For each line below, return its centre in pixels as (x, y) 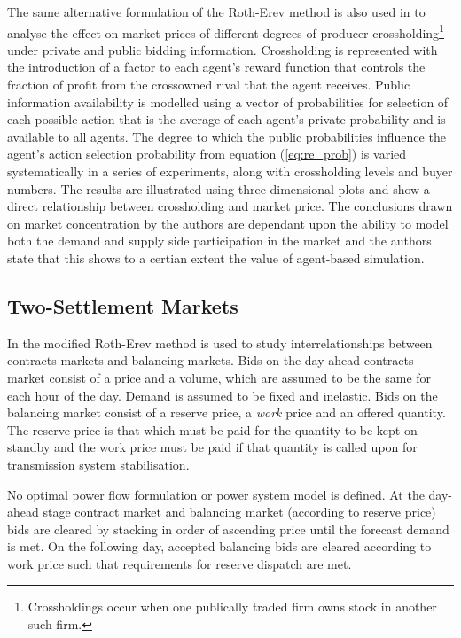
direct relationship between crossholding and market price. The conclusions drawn (230, 206)
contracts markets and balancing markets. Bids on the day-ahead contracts (211, 360)
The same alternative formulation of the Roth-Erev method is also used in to (216, 12)
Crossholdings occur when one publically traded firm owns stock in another (232, 607)
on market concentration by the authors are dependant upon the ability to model (228, 223)
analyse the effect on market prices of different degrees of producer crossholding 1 (226, 31)
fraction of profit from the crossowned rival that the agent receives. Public (209, 85)
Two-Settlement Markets (123, 305)
